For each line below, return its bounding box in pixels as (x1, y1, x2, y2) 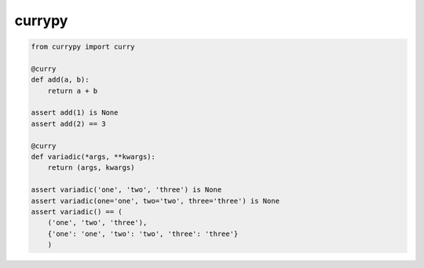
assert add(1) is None (31, 108, 119, 117)
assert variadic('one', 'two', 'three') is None (31, 185, 222, 194)
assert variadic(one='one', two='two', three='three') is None (31, 196, 280, 205)
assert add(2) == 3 (31, 119, 106, 128)
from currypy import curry (31, 42, 135, 51)
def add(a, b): (31, 75, 90, 84)
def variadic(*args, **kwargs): (31, 152, 156, 161)
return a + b (47, 86, 98, 95)
